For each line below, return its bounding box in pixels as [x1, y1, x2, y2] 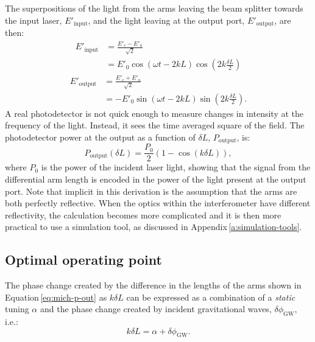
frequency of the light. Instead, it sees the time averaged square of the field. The [5, 119, 305, 131]
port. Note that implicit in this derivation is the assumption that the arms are [5, 184, 297, 197]
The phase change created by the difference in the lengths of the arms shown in [5, 279, 302, 291]
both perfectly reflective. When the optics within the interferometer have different [5, 197, 311, 209]
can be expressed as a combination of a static [126, 290, 296, 303]
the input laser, [5, 13, 62, 26]
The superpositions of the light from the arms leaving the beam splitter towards [5, 2, 303, 14]
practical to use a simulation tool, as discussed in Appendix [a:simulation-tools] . [5, 220, 302, 233]
